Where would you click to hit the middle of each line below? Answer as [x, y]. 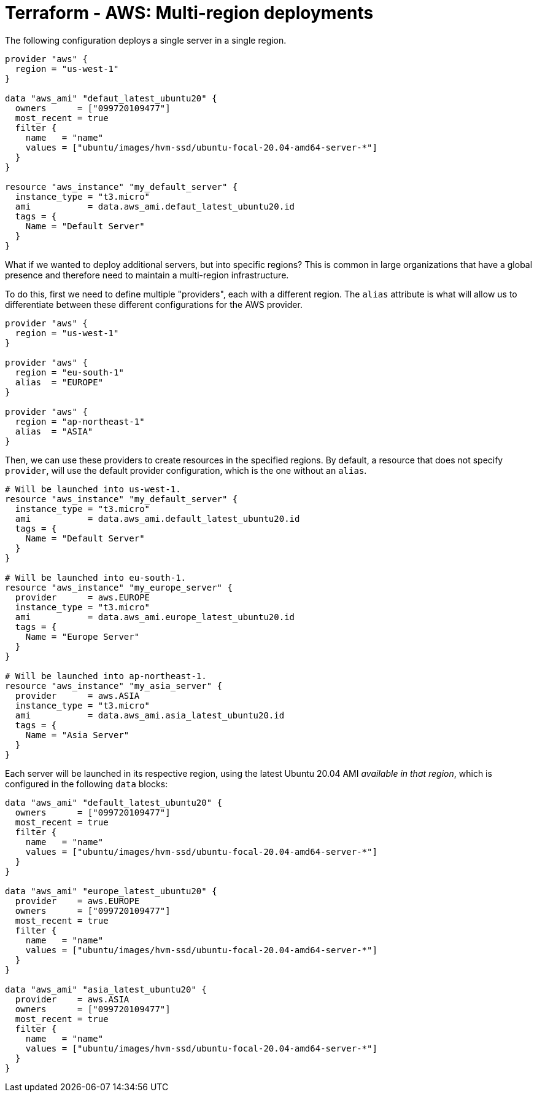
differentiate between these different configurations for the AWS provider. [154, 304]
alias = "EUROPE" [59, 382]
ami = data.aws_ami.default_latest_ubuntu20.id [157, 518]
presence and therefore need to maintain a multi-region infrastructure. [147, 275]
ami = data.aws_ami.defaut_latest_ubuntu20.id [155, 206]
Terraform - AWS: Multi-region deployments [189, 13]
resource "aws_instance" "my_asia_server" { [114, 686]
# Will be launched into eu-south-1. [96, 577]
